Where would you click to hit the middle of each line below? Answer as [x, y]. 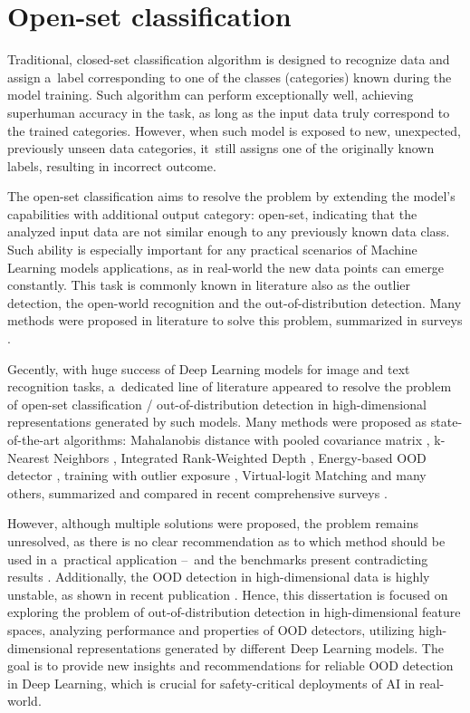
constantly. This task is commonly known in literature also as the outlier [209, 285]
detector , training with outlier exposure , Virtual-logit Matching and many [217, 475]
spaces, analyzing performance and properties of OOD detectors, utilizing [211, 629]
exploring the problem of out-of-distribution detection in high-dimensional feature [234, 612]
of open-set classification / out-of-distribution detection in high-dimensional [217, 404]
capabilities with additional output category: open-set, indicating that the [212, 213]
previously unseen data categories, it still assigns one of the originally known [221, 148]
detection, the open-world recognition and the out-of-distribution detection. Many [235, 302]
